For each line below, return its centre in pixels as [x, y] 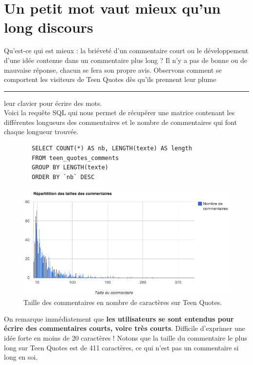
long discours [49, 27]
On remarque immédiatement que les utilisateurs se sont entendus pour [119, 318]
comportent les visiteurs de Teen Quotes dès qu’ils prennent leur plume [110, 79]
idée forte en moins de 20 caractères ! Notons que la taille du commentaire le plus [126, 338]
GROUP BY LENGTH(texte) [70, 168]
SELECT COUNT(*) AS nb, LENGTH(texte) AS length [112, 149]
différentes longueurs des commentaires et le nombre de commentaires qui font [120, 122]
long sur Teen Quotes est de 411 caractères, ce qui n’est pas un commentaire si [121, 347]
